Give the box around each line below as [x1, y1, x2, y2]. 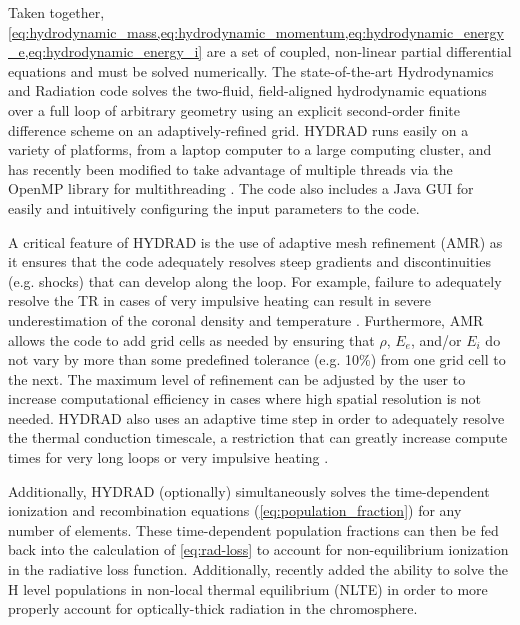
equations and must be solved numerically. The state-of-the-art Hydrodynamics [8, 60, 494, 81]
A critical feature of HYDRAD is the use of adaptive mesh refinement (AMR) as [8, 231, 503, 252]
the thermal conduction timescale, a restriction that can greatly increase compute [8, 427, 508, 448]
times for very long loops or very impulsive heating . [8, 447, 329, 468]
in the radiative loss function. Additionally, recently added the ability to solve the [8, 559, 509, 580]
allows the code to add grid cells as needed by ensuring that [8, 329, 375, 350]
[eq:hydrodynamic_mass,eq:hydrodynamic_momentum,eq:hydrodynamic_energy [8, 21, 504, 42]
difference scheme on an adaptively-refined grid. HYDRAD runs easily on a [8, 119, 469, 140]
